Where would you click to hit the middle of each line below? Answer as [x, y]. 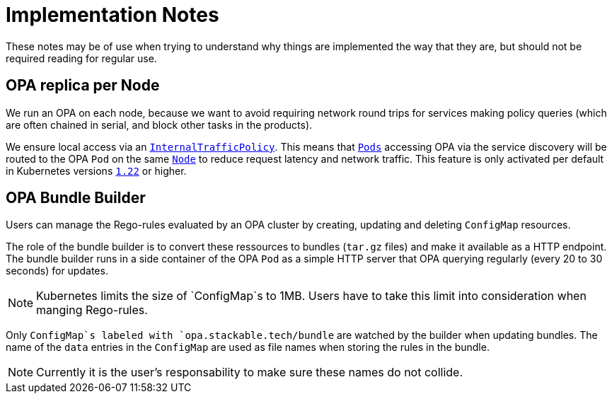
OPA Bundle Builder [76, 198]
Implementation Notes [112, 15]
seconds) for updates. [57, 271]
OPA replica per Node [83, 86]
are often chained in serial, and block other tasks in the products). [159, 125]
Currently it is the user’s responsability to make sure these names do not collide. [250, 372]
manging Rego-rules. [92, 310]
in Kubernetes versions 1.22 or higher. [96, 170]
